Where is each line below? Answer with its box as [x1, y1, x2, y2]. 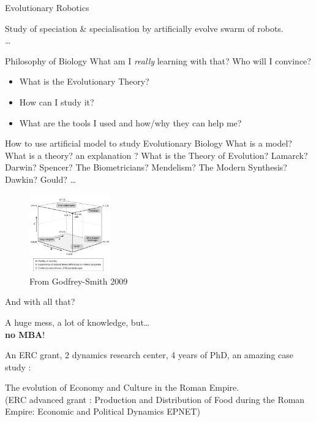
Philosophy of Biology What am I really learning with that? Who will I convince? [5, 54, 311, 67]
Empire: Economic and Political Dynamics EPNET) [5, 405, 200, 418]
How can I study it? [19, 95, 94, 108]
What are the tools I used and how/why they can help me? [19, 116, 242, 129]
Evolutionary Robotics [5, 1, 89, 13]
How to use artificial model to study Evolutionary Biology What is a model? [5, 137, 292, 150]
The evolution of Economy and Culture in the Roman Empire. [5, 381, 239, 394]
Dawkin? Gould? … [5, 172, 76, 185]
